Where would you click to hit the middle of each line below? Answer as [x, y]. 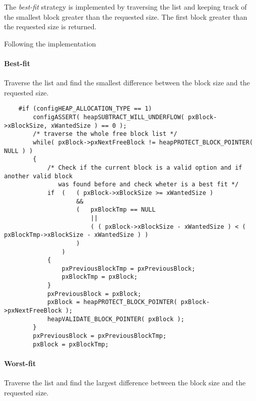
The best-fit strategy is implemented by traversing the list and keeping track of [125, 7]
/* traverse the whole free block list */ [105, 134]
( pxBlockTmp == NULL [116, 210]
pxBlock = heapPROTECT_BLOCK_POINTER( [112, 302]
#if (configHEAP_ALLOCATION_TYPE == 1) [85, 109]
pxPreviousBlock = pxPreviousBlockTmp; [100, 336]
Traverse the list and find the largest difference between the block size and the [125, 383]
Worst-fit [20, 363]
